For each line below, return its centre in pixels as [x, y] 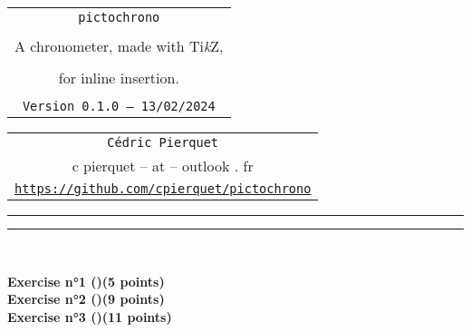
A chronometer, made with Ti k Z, [119, 46]
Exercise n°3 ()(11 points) [90, 316]
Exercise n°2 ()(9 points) [86, 299]
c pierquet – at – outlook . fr [163, 166]
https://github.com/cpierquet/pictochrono [163, 189]
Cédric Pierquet [163, 142]
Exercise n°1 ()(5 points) [86, 281]
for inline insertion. [119, 78]
